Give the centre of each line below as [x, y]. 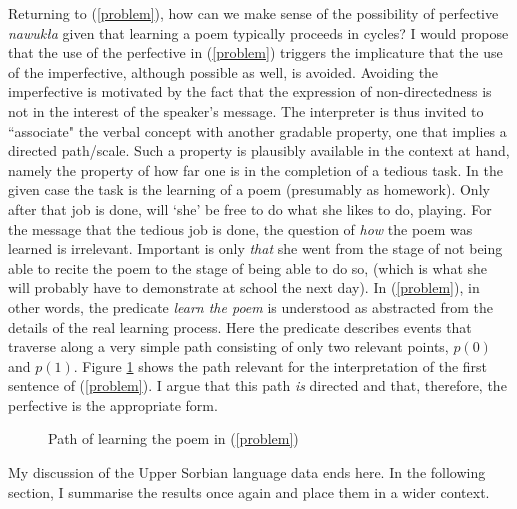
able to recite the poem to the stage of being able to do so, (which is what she [248, 267]
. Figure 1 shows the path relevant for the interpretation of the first [280, 365]
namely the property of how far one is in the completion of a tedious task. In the [256, 169]
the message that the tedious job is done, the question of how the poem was [240, 228]
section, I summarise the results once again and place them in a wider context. [249, 491]
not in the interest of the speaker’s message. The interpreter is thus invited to [246, 110]
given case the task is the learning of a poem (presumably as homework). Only [249, 189]
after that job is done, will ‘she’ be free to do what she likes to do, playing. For [250, 208]
